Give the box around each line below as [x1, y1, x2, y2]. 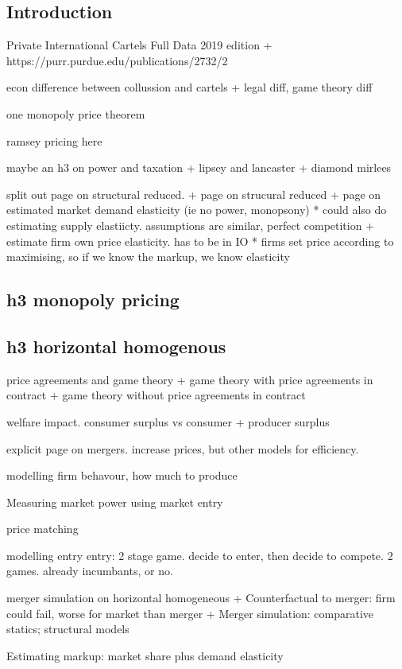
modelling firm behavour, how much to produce [6, 467, 238, 484]
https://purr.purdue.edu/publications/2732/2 [6, 52, 228, 68]
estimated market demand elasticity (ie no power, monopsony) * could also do [6, 201, 387, 218]
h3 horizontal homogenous [6, 333, 226, 358]
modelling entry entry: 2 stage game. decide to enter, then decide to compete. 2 [6, 546, 393, 563]
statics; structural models [6, 620, 129, 637]
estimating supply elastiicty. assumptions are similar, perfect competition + [6, 216, 375, 233]
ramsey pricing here [6, 132, 102, 149]
